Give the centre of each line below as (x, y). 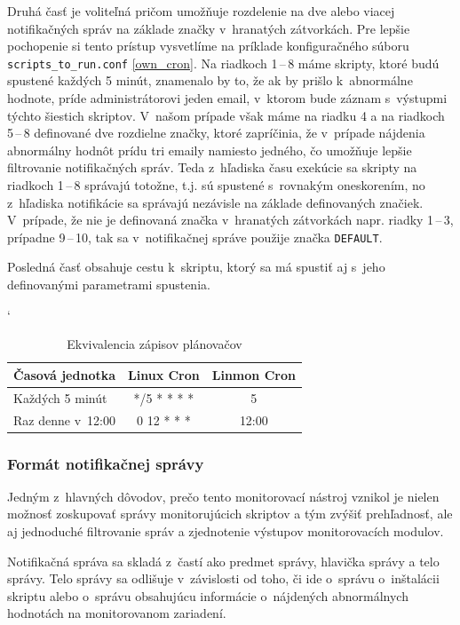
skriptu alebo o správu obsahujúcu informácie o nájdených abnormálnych (208, 595)
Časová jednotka (65, 374)
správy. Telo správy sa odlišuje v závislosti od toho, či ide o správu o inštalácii (223, 578)
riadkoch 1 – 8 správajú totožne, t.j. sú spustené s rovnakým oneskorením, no (216, 185)
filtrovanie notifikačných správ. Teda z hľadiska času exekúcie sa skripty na (212, 167)
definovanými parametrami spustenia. (109, 285)
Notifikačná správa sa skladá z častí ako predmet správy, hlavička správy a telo (223, 561)
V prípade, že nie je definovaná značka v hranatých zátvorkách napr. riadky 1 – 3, (230, 220)
